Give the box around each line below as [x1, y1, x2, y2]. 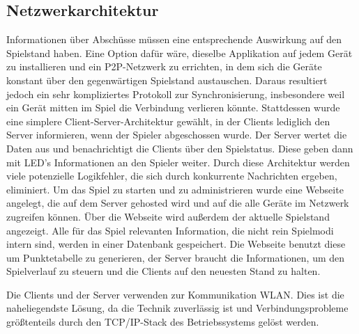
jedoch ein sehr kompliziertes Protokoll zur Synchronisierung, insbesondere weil [6, 86, 345, 101]
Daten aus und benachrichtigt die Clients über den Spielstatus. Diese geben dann [6, 141, 353, 155]
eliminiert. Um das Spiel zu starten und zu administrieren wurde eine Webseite [6, 182, 344, 196]
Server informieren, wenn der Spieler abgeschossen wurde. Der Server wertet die [6, 127, 347, 142]
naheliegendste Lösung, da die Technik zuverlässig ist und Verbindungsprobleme [6, 301, 349, 315]
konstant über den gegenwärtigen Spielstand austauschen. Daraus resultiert [6, 72, 328, 87]
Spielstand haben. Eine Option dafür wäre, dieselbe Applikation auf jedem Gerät [6, 45, 353, 60]
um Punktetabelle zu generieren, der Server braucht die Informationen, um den [6, 250, 345, 264]
